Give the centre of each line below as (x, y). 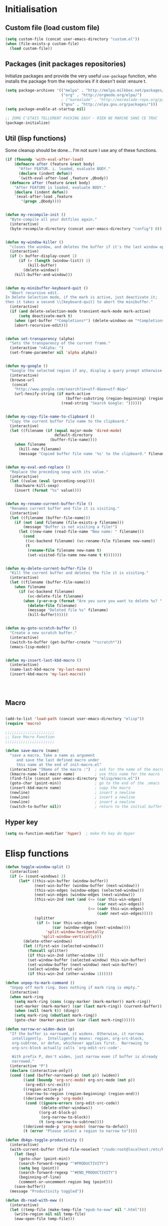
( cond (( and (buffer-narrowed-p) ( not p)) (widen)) (65, 1075)
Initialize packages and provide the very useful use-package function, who (81, 76)
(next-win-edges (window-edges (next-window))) (85, 895)
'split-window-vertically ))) (71, 937)
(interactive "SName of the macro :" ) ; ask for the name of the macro (87, 769)
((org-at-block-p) (58, 1112)
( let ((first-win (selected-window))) (63, 946)
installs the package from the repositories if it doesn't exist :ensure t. (76, 81)
